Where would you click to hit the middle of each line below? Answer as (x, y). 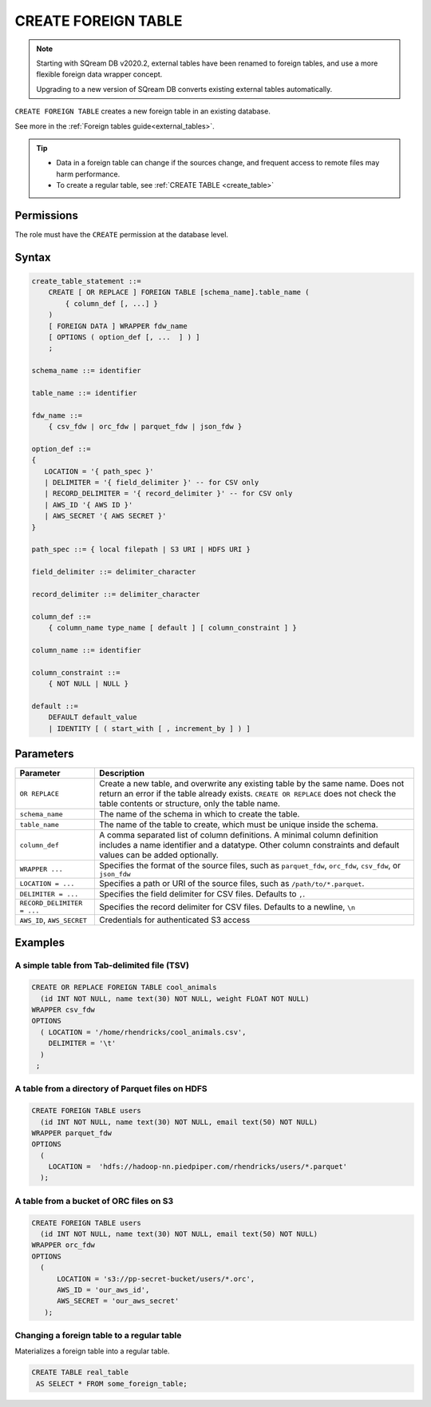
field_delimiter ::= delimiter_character (114, 572)
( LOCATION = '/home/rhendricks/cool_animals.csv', (143, 1032)
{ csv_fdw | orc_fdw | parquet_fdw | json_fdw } (145, 427)
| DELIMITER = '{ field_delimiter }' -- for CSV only (152, 482)
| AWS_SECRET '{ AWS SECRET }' (105, 516)
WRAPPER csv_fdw (63, 1010)
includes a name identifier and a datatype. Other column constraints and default (249, 845)
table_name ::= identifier (84, 393)
